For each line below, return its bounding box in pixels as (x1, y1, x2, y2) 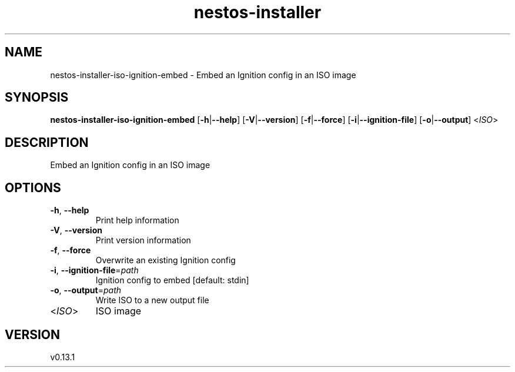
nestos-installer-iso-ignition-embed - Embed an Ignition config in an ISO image (50, 69, 356, 80)
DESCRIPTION (5, 135, 89, 150)
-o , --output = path (50, 285, 122, 296)
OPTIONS (5, 180, 61, 195)
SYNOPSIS (5, 90, 69, 105)
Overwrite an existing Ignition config (95, 255, 236, 266)
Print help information (95, 215, 179, 226)
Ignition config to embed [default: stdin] (95, 275, 249, 286)
